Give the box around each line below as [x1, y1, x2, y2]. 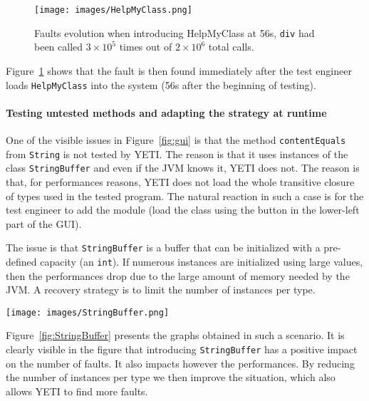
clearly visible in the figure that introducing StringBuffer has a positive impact [6, 342, 358, 357]
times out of [119, 39, 172, 54]
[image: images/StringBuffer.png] [6, 307, 170, 318]
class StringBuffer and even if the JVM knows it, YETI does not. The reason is [6, 160, 360, 175]
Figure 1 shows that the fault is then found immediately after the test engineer [6, 63, 352, 78]
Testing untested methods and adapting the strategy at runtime [6, 105, 327, 120]
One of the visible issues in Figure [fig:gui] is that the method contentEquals [6, 132, 346, 147]
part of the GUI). [6, 216, 82, 231]
